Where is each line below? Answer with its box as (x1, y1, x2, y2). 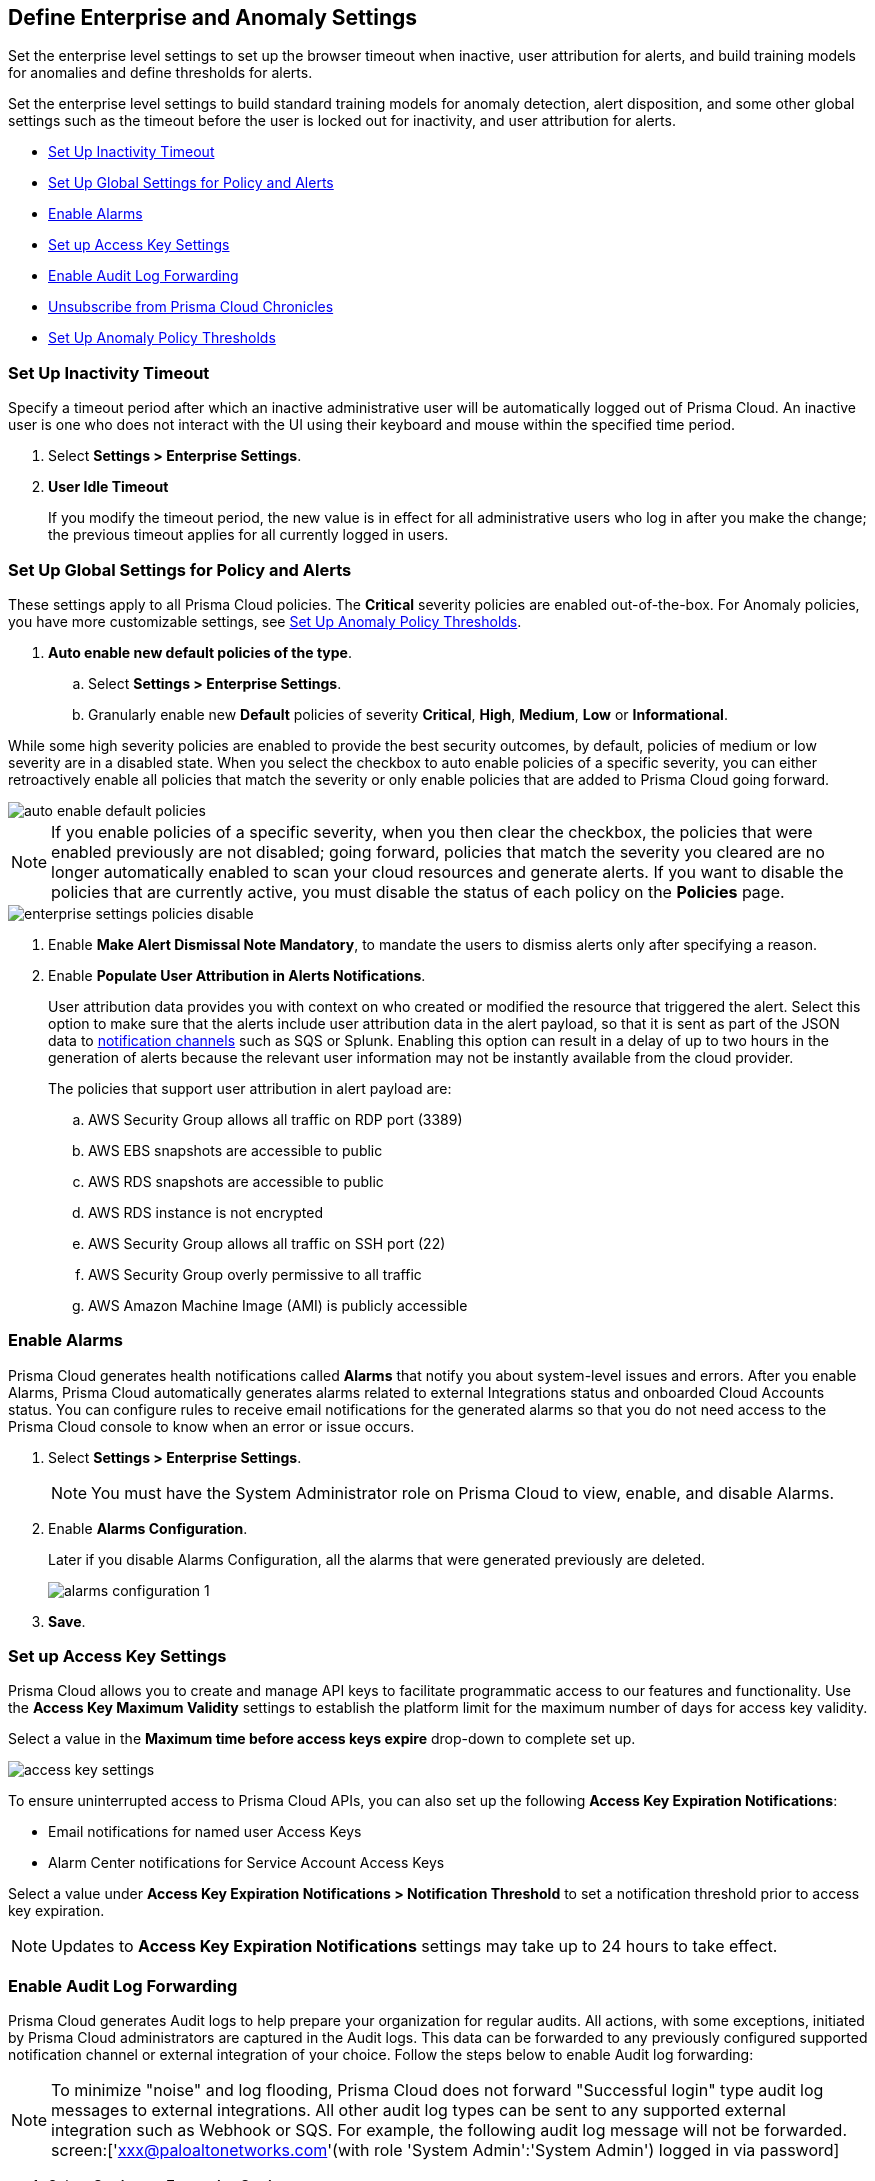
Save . (48, 1612, 86, 1630)
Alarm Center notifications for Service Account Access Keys (48, 1854, 445, 1872)
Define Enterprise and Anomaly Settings (8, 5, 417, 30)
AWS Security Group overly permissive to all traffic (88, 1265, 422, 1283)
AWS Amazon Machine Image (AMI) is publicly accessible (88, 1296, 468, 1314)
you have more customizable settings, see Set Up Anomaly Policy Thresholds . (8, 612, 522, 630)
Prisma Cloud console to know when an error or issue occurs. (8, 1417, 415, 1435)
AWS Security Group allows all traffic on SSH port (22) (88, 1234, 446, 1252)
